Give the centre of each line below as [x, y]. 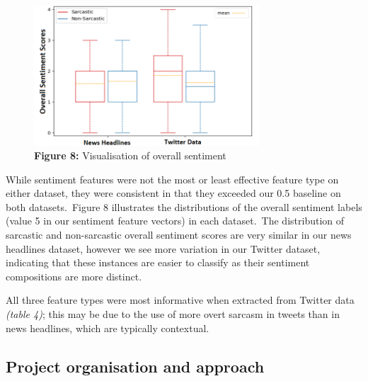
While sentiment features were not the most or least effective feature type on [172, 179]
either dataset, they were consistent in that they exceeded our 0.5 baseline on [173, 193]
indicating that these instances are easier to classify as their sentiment [158, 262]
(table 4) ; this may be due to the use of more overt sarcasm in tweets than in [173, 314]
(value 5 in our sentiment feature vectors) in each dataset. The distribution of [175, 221]
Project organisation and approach [135, 366]
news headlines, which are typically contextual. [108, 328]
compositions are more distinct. [74, 276]
